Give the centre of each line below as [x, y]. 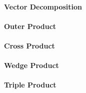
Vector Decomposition [43, 6]
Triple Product [30, 85]
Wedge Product [31, 65]
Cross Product [29, 45]
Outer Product [30, 26]
